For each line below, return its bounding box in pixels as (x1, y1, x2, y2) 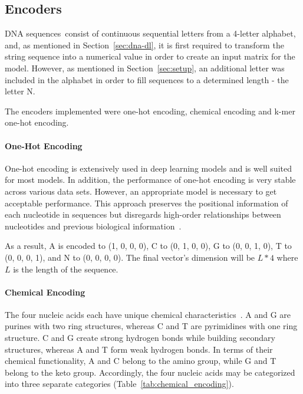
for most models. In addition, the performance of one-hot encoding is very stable (5, 173, 296, 186)
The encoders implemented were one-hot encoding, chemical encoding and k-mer (5, 104, 295, 117)
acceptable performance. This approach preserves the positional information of (5, 196, 288, 209)
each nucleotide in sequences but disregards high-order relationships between (5, 208, 281, 221)
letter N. (5, 85, 35, 97)
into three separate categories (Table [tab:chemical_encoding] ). (5, 377, 234, 390)
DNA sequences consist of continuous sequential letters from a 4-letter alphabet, (5, 27, 296, 40)
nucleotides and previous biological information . (5, 219, 182, 232)
